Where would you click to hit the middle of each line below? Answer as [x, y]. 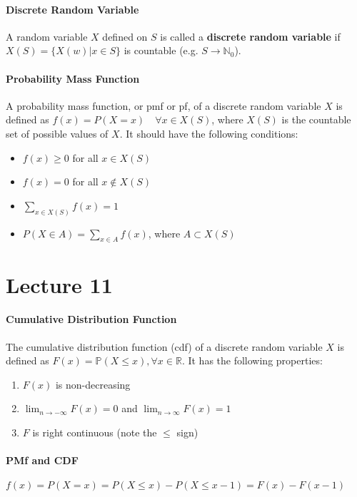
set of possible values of [57, 133]
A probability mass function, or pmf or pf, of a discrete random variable [164, 105]
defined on [125, 36]
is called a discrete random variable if [250, 36]
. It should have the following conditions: [209, 133]
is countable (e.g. [161, 50]
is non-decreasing [93, 384]
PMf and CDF [42, 460]
